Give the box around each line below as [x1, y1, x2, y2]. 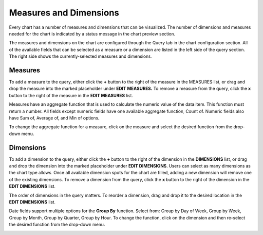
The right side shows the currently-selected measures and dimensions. [9, 53, 152, 59]
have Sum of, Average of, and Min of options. [9, 115, 100, 121]
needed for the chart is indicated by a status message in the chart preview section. [9, 31, 175, 36]
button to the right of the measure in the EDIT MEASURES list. [9, 92, 133, 98]
